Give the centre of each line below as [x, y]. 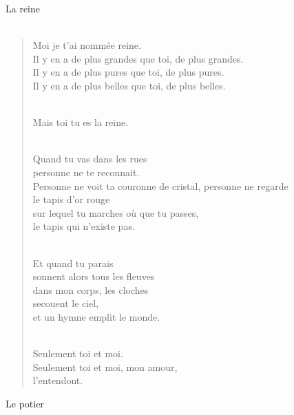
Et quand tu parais [73, 263]
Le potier [25, 403]
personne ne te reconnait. [86, 172]
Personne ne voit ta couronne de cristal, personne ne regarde [160, 185]
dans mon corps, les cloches [91, 289]
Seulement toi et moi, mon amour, [105, 366]
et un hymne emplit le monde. [96, 316]
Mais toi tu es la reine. [81, 122]
